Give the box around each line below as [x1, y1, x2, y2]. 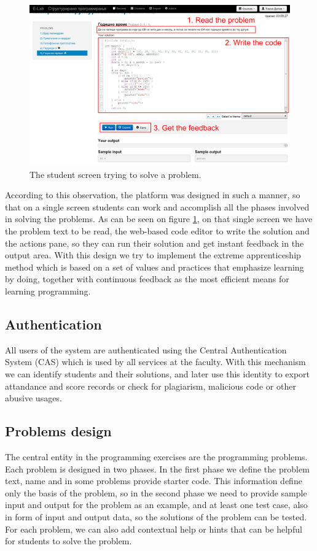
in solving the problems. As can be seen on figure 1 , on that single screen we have [5, 212, 313, 225]
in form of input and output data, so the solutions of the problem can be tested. [5, 510, 307, 523]
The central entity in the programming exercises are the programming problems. [5, 450, 308, 463]
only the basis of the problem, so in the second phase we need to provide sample [5, 486, 307, 499]
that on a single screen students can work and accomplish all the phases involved [5, 200, 310, 213]
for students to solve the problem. [5, 534, 132, 547]
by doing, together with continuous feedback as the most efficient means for [5, 272, 289, 285]
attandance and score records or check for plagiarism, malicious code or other [5, 379, 296, 392]
